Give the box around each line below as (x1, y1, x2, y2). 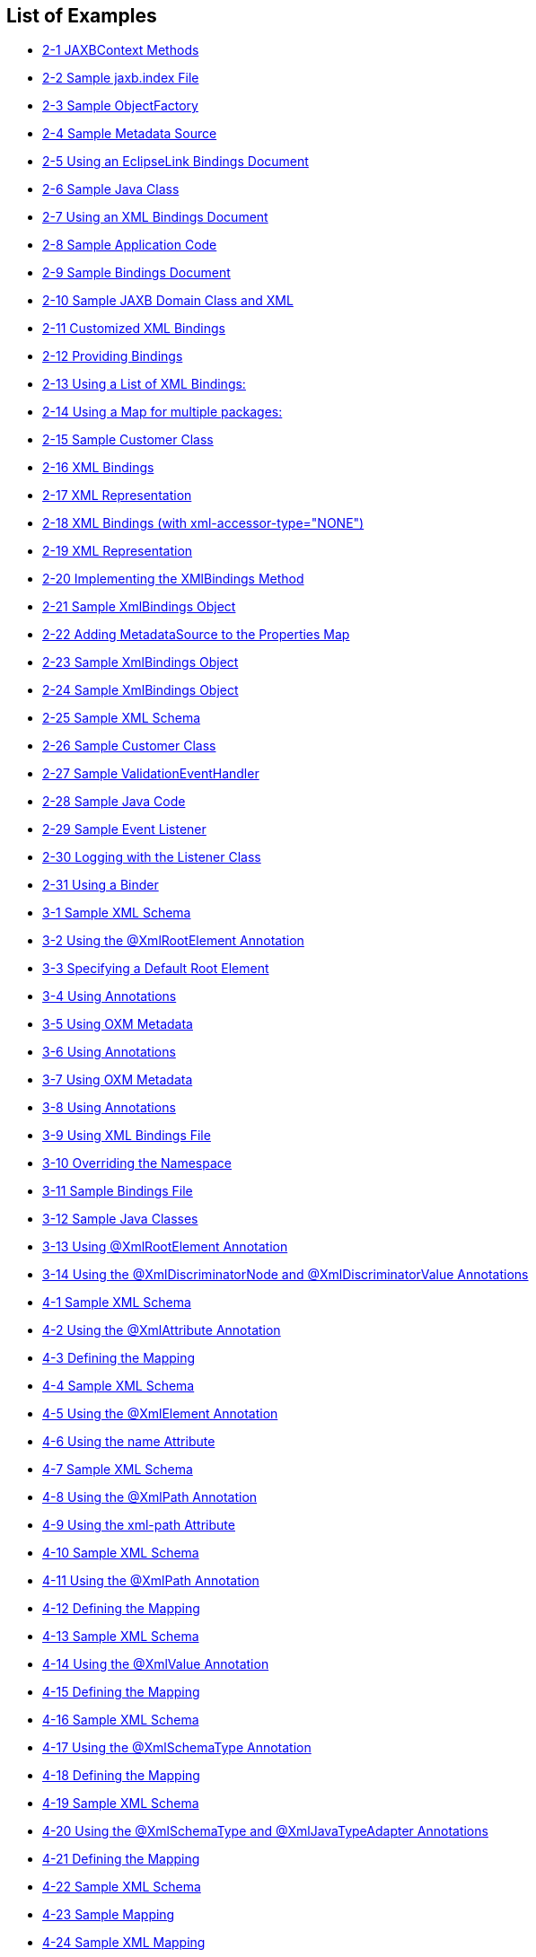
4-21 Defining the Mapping (42, 1851, 200, 1867)
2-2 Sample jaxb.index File (42, 70, 199, 86)
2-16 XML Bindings (42, 460, 154, 476)
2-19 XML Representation (42, 543, 193, 559)
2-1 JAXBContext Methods (42, 42, 199, 58)
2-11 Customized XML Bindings (42, 320, 225, 337)
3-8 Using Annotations (42, 1100, 176, 1116)
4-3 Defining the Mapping (42, 1350, 196, 1366)
